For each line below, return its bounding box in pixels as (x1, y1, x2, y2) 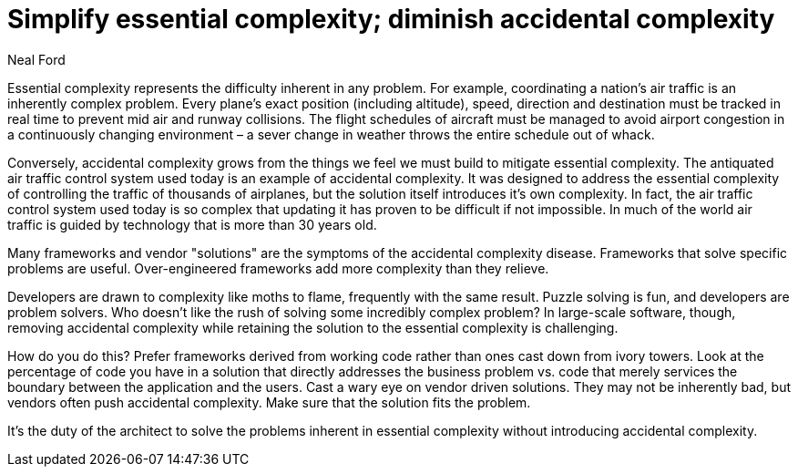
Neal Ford (7, 51, 66, 67)
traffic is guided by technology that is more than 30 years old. (7, 216, 377, 232)
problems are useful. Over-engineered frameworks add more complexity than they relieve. (7, 260, 549, 276)
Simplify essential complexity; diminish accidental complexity (7, 4, 775, 35)
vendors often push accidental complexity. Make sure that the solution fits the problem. (7, 394, 531, 410)
